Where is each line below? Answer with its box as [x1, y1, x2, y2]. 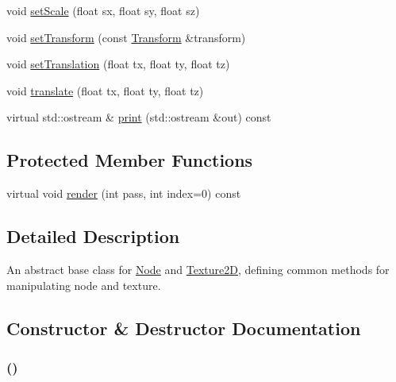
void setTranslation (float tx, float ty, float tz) [6, 56, 230, 72]
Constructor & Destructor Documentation [6, 315, 361, 340]
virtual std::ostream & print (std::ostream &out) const [6, 109, 271, 125]
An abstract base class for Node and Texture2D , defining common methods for [6, 260, 390, 277]
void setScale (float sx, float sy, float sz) [6, 2, 200, 18]
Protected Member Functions [6, 148, 253, 172]
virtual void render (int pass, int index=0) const [6, 185, 241, 202]
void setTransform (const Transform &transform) [6, 29, 246, 45]
